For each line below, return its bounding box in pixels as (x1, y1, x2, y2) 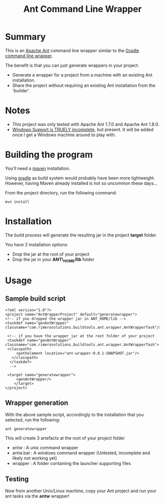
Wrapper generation (5, 398, 69, 407)
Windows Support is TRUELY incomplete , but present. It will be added (12, 126, 154, 132)
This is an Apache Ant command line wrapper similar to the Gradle (5, 47, 139, 53)
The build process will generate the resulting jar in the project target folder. (5, 232, 157, 238)
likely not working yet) (12, 455, 57, 461)
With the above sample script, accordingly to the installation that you (5, 412, 144, 418)
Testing (5, 475, 29, 483)
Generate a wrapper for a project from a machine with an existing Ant (12, 72, 153, 78)
